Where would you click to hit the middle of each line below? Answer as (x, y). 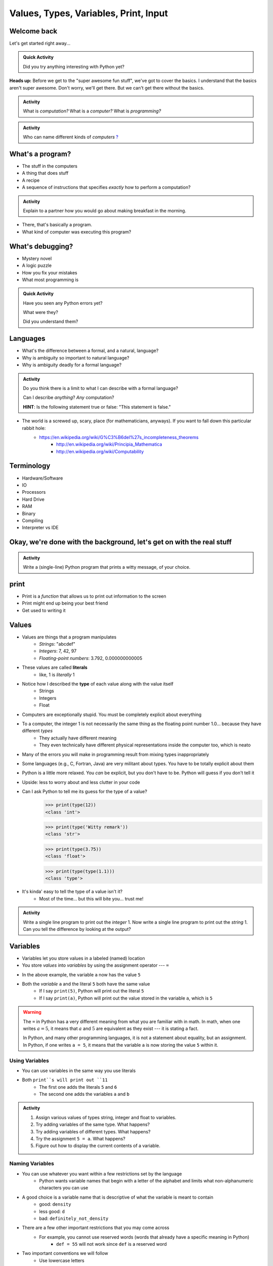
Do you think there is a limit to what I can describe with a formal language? (101, 388)
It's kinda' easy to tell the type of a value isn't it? (72, 892)
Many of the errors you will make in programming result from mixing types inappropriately (116, 754)
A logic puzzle (37, 265)
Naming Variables (32, 1164)
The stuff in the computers (50, 166)
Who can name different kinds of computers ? (71, 137)
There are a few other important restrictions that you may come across (96, 1228)
